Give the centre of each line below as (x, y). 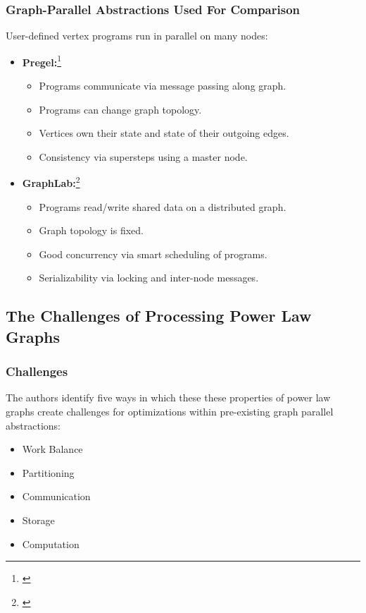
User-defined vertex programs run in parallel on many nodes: (137, 36)
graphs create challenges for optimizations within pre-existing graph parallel (170, 412)
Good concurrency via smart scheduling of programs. (153, 254)
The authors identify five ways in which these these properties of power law (168, 397)
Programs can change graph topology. (120, 109)
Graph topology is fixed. (91, 230)
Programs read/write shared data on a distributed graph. (163, 206)
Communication (56, 496)
